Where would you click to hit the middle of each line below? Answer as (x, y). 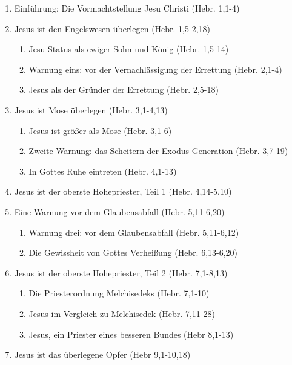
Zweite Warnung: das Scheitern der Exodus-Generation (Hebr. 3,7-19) (158, 151)
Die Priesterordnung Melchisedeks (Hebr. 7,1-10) (119, 293)
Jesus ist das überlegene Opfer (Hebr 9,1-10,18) (102, 354)
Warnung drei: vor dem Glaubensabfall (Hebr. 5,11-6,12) (134, 232)
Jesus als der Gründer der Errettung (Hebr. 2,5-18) (124, 89)
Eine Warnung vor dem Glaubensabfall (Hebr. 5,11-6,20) (119, 211)
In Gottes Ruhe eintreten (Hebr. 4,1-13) (103, 171)
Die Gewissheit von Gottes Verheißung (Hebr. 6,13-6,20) (133, 253)
